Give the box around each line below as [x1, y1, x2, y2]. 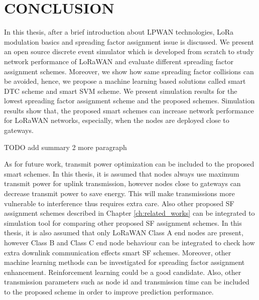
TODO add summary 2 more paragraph [4, 141, 127, 152]
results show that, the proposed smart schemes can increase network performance [4, 105, 254, 115]
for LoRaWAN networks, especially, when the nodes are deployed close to [4, 115, 229, 125]
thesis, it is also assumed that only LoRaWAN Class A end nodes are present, [4, 227, 243, 238]
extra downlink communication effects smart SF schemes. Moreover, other [4, 247, 231, 257]
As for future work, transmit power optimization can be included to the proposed [4, 159, 254, 169]
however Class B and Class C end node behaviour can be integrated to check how [4, 237, 255, 247]
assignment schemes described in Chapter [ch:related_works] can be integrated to [4, 208, 255, 218]
